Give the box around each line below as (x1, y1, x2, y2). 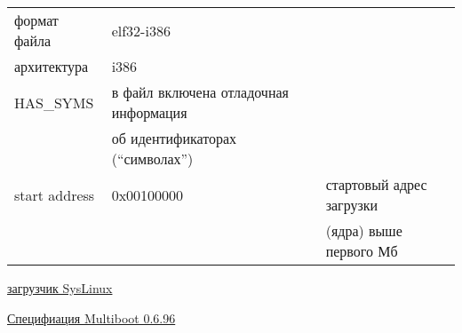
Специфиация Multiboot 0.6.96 (7, 308, 176, 327)
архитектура (14, 56, 89, 76)
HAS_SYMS (14, 91, 94, 113)
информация (111, 102, 187, 123)
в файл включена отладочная (111, 82, 289, 102)
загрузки (325, 194, 378, 215)
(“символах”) (111, 148, 194, 169)
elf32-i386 (111, 20, 171, 41)
